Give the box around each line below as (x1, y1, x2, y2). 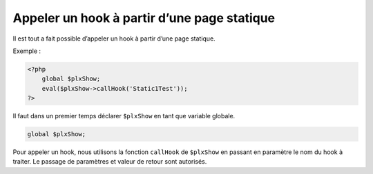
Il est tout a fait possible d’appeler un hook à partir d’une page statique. (12, 34, 216, 43)
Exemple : (12, 47, 41, 55)
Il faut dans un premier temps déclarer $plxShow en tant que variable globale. (12, 112, 236, 120)
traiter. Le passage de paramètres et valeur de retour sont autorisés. (12, 157, 207, 166)
